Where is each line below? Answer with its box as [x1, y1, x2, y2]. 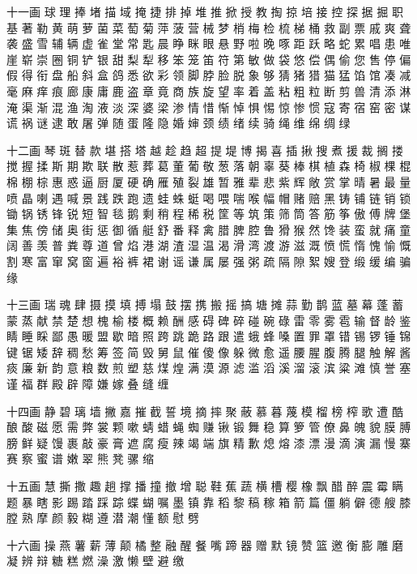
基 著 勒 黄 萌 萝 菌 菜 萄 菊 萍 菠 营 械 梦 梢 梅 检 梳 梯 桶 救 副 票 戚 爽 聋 [6, 19, 411, 36]
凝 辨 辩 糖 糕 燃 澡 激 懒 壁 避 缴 [6, 552, 185, 569]
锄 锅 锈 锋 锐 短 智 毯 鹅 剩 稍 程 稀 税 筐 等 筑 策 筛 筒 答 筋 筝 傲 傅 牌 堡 [6, 205, 411, 222]
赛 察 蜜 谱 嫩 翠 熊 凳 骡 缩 [6, 450, 154, 467]
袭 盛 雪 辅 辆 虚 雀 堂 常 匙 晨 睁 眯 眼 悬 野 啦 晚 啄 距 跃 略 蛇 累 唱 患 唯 [6, 35, 411, 52]
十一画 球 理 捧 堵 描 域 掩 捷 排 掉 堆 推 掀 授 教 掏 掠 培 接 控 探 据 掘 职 [6, 3, 403, 19]
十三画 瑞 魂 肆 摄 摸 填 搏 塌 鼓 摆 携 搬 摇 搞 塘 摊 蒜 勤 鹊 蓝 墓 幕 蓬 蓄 [6, 296, 403, 313]
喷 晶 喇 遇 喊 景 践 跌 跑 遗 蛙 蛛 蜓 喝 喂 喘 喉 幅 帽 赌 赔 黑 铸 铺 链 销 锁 [6, 189, 411, 206]
